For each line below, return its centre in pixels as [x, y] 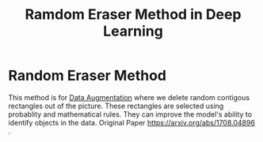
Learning [133, 31]
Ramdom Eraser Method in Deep [133, 15]
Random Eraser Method [87, 76]
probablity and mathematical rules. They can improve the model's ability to [130, 114]
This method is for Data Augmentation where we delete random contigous [129, 97]
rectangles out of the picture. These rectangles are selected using [116, 106]
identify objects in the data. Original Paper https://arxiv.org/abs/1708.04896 [132, 122]
